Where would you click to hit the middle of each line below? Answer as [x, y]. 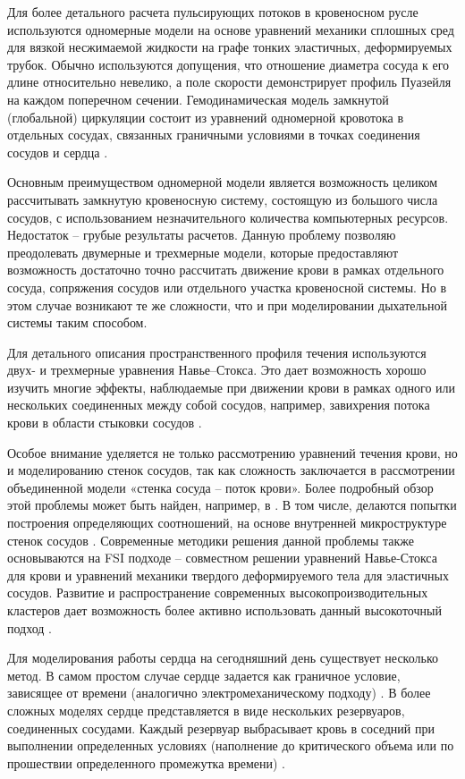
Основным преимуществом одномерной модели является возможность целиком [223, 182]
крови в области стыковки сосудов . [105, 423]
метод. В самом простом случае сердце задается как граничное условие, [204, 675]
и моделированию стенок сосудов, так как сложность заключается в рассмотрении [231, 470]
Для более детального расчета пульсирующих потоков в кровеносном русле [213, 12]
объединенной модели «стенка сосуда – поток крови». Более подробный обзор [220, 487]
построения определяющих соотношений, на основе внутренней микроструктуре [227, 523]
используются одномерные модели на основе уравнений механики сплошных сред [231, 29]
